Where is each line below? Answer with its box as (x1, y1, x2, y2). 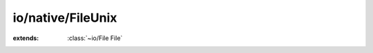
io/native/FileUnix (12, 10, 117, 25)
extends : (12, 34, 39, 42)
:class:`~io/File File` (67, 34, 123, 42)
